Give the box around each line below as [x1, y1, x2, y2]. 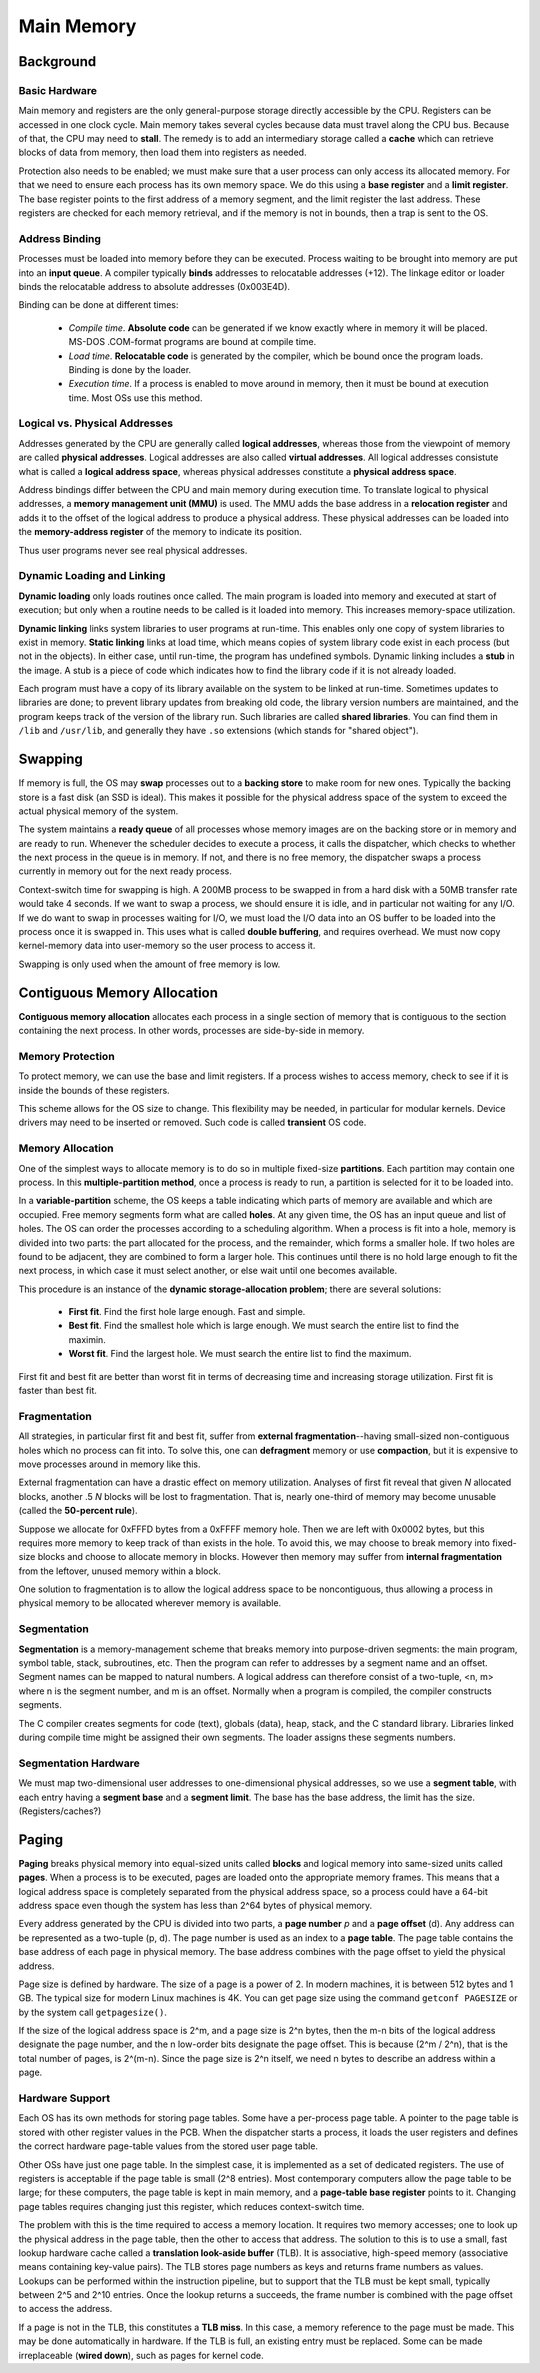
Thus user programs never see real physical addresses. [18, 544, 248, 556]
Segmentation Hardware [18, 1756, 140, 1770]
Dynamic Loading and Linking [18, 569, 166, 583]
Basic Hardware [18, 83, 98, 97]
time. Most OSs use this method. [68, 391, 203, 404]
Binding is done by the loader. [68, 363, 192, 375]
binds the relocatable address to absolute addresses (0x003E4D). [18, 280, 290, 292]
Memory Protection [18, 1049, 115, 1063]
